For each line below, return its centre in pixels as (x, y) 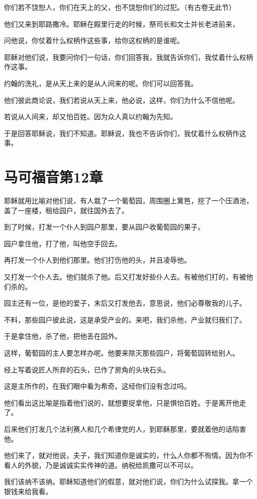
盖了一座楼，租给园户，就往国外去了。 (66, 210)
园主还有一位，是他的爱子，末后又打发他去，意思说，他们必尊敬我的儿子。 (125, 303)
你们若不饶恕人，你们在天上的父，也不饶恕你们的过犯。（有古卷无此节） (120, 7)
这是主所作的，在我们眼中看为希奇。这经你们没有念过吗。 (97, 386)
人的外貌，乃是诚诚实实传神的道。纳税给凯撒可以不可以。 (104, 465)
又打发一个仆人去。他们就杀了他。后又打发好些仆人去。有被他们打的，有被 (125, 277)
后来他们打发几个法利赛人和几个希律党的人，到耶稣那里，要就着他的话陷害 (125, 429)
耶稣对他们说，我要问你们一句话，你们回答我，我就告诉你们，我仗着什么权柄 (128, 57)
